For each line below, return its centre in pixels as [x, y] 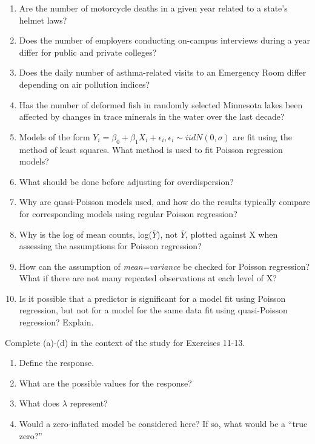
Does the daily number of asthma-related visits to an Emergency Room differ [163, 72]
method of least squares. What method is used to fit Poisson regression [151, 149]
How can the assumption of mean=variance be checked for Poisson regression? [164, 266]
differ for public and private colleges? [88, 52]
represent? [89, 403]
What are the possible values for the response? [105, 383]
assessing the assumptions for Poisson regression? [110, 246]
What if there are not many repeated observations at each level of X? [148, 278]
